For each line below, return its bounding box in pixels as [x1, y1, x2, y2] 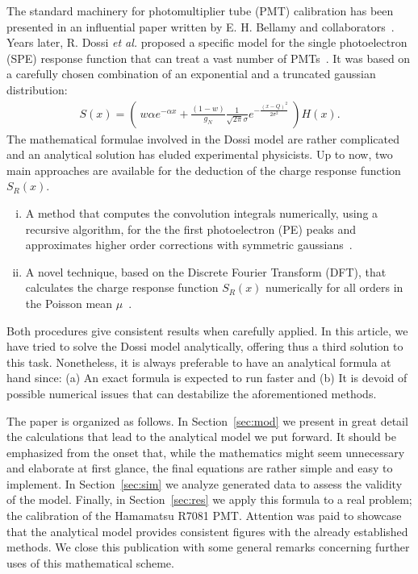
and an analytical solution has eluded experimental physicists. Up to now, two [6, 146, 393, 163]
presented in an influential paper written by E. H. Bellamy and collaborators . [6, 18, 395, 35]
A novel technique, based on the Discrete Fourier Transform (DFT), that [25, 263, 387, 280]
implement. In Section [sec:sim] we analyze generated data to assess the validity [6, 475, 403, 492]
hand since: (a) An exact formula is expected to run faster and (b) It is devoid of [6, 369, 408, 386]
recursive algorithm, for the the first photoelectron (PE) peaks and [25, 220, 357, 237]
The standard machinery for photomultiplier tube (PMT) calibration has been [6, 2, 394, 19]
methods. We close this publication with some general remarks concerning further [6, 539, 410, 555]
